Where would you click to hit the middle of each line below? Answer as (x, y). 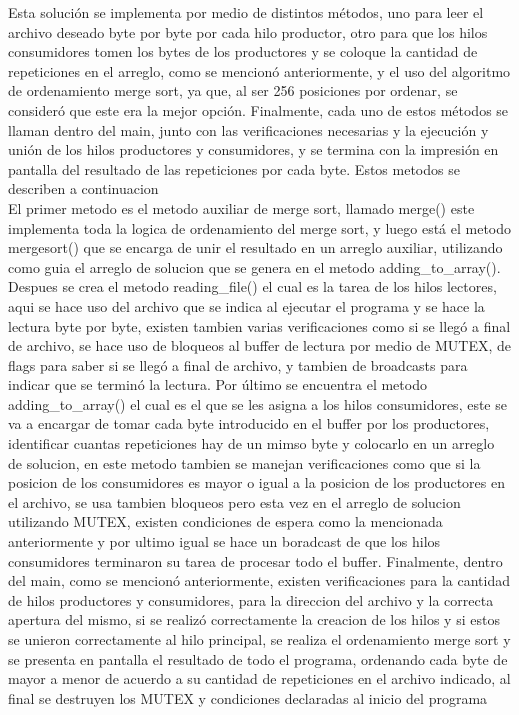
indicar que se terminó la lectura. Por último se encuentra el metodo (217, 384)
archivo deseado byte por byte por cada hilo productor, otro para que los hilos (248, 31)
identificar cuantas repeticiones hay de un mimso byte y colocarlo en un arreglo (251, 443)
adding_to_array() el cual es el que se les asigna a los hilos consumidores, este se (257, 403)
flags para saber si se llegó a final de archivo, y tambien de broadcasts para (238, 364)
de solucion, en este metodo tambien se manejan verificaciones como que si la (244, 462)
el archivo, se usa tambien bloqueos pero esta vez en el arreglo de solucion (234, 501)
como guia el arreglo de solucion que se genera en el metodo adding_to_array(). (254, 266)
